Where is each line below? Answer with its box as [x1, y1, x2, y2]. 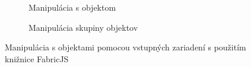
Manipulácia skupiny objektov [28, 21, 138, 33]
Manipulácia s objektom [28, 1, 116, 13]
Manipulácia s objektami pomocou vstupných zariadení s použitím [5, 41, 246, 53]
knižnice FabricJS [5, 52, 69, 65]
